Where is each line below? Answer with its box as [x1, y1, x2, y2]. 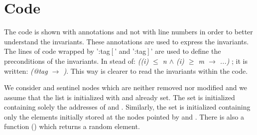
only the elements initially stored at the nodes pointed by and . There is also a [4, 111, 244, 122]
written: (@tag [4, 65, 48, 76]
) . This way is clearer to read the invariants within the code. [63, 65, 248, 76]
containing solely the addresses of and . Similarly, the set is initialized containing [4, 102, 251, 112]
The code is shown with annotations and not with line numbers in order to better [4, 26, 253, 37]
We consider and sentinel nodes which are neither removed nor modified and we [4, 82, 248, 93]
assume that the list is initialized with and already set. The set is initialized [4, 92, 235, 102]
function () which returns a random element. [4, 121, 140, 132]
